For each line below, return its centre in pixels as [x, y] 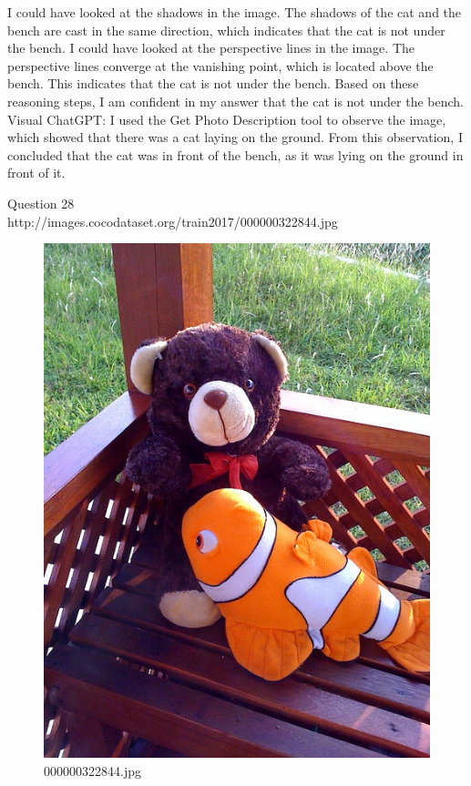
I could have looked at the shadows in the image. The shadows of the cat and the [235, 12]
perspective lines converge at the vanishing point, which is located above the [220, 65]
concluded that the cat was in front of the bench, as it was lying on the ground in [235, 154]
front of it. [36, 173]
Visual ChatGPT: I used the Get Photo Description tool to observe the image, [227, 119]
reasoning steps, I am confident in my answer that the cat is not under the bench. [235, 101]
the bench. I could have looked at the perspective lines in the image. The [211, 48]
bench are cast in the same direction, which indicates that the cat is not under [226, 30]
